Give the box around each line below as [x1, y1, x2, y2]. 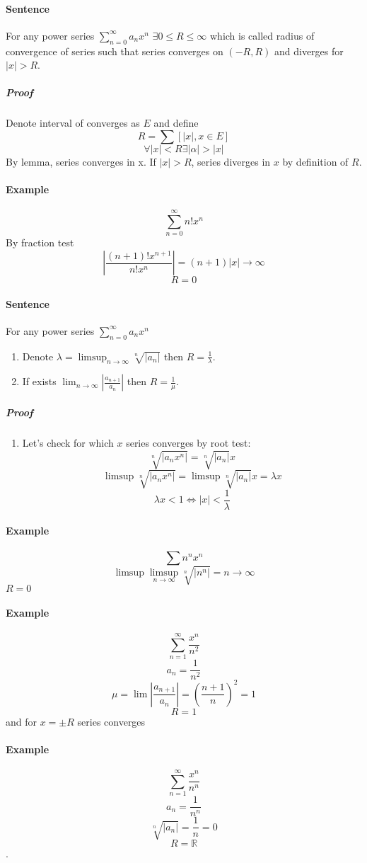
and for [6, 714, 37, 728]
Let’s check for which [22, 435, 114, 450]
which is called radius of [209, 28, 315, 42]
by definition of [282, 154, 349, 168]
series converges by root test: [126, 435, 251, 450]
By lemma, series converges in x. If [6, 154, 156, 168]
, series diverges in [191, 154, 271, 168]
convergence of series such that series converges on [6, 43, 223, 58]
